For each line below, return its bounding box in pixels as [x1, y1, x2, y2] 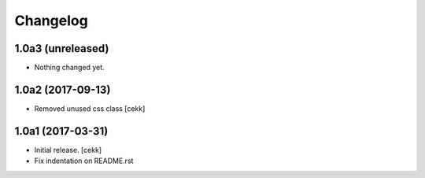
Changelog [14, 12, 88, 29]
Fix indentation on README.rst [34, 156, 134, 165]
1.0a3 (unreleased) [14, 42, 109, 55]
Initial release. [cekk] [34, 145, 102, 154]
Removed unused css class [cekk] [34, 103, 146, 113]
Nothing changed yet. [34, 63, 105, 72]
